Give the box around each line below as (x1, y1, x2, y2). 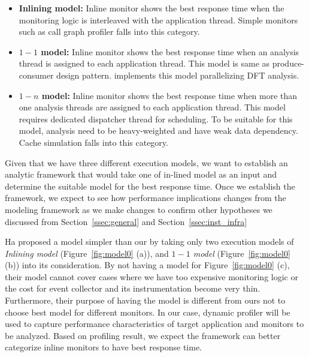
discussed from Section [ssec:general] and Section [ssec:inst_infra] (5, 215, 247, 227)
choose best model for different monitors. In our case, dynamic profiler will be (5, 305, 290, 318)
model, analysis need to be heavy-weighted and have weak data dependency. (19, 124, 298, 137)
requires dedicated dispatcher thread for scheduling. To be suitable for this (19, 112, 293, 125)
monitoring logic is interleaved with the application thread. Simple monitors (19, 13, 298, 26)
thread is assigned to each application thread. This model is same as (19, 57, 270, 70)
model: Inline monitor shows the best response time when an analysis (41, 45, 299, 58)
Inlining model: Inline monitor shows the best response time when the (19, 2, 284, 14)
